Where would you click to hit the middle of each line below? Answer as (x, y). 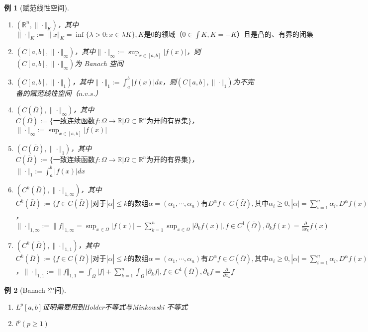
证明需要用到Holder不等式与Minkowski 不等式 (115, 306)
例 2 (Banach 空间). (35, 290)
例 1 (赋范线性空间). (37, 7)
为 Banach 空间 (99, 63)
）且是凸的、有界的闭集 (275, 35)
